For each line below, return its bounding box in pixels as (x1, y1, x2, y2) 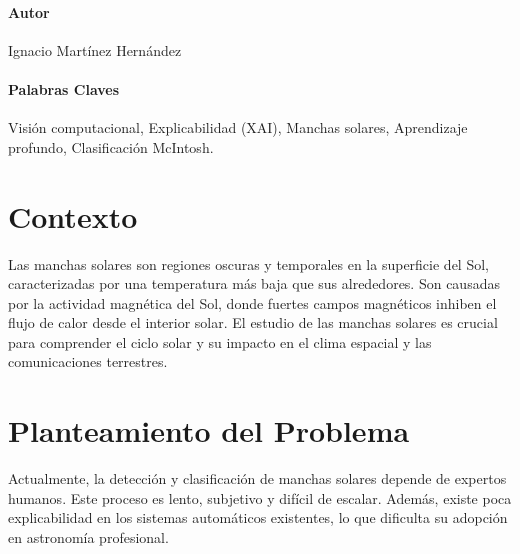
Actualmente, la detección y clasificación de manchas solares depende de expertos (8, 468, 507, 489)
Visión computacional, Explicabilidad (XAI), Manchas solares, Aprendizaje (8, 117, 468, 138)
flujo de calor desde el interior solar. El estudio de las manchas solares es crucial (8, 312, 498, 333)
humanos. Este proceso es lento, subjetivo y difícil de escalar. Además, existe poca (8, 487, 512, 508)
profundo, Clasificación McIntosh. (8, 136, 214, 157)
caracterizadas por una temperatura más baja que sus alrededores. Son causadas (8, 273, 500, 294)
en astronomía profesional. (8, 526, 169, 547)
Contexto (8, 195, 138, 236)
